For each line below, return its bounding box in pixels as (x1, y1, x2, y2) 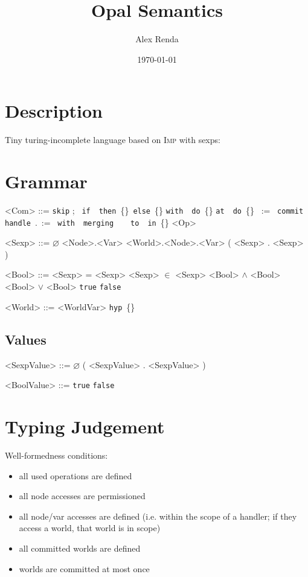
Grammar (5, 169, 88, 194)
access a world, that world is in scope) (19, 521, 161, 534)
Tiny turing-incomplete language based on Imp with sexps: (5, 133, 220, 146)
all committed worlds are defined (19, 541, 141, 554)
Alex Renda (135, 33, 179, 45)
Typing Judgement (5, 414, 165, 439)
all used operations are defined (19, 469, 132, 482)
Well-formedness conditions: (5, 448, 108, 461)
